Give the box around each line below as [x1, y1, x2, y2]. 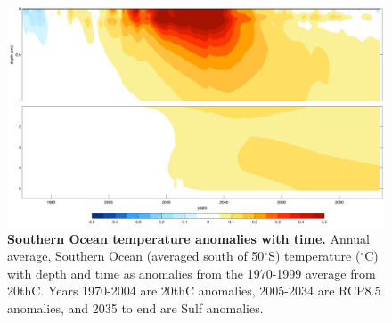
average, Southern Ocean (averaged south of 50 [7, 246, 265, 265]
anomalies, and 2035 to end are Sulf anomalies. [7, 298, 264, 317]
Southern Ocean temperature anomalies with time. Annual [7, 229, 370, 247]
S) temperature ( [268, 246, 361, 265]
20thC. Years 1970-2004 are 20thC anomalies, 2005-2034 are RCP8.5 [7, 281, 381, 300]
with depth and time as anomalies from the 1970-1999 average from [7, 263, 376, 282]
